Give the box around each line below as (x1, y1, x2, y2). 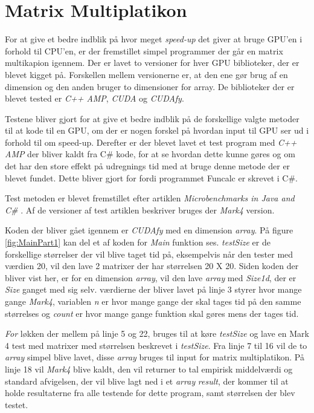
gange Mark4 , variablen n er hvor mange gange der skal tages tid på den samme (5, 295, 301, 307)
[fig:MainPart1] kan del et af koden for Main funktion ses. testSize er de (5, 236, 271, 249)
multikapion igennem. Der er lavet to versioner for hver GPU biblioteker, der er (5, 56, 300, 69)
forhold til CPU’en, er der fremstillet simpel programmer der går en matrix (5, 44, 283, 57)
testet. (5, 398, 28, 411)
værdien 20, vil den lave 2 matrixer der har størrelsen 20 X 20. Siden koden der (5, 259, 299, 272)
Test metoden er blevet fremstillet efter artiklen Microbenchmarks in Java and (5, 192, 295, 204)
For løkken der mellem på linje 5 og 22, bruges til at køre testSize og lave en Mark (5, 327, 309, 340)
